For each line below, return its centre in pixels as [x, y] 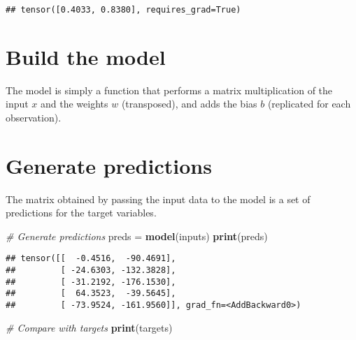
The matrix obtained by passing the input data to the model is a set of [158, 199]
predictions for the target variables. [81, 213]
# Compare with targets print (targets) [89, 327]
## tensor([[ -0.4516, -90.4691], [91, 259]
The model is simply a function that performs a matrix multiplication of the [169, 90]
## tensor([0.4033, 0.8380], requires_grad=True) [123, 10]
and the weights [74, 104]
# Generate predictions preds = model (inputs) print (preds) [137, 236]
